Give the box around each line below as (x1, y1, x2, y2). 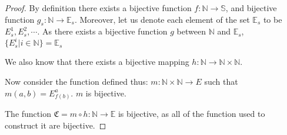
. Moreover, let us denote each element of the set (74, 13, 250, 25)
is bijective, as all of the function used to (118, 108, 265, 120)
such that (204, 75, 238, 88)
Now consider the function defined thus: (5, 75, 148, 88)
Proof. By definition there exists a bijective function (5, 2, 192, 13)
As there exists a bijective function (42, 25, 168, 37)
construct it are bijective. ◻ (5, 119, 106, 131)
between (176, 25, 206, 37)
